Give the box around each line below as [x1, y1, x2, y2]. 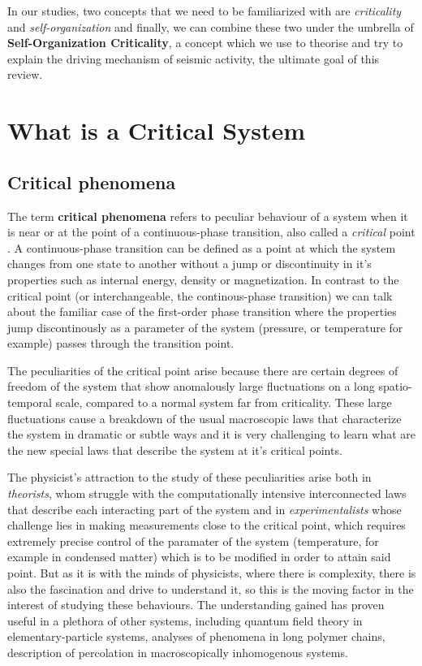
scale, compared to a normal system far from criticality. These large [55, 394, 392, 411]
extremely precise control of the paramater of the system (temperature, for [7, 532, 379, 549]
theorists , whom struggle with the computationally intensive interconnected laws [7, 485, 407, 502]
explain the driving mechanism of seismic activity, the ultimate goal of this [7, 50, 380, 67]
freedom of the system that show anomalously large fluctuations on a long [7, 378, 375, 395]
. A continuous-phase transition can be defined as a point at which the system [7, 239, 396, 256]
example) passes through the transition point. [7, 335, 235, 352]
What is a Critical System [7, 114, 306, 147]
